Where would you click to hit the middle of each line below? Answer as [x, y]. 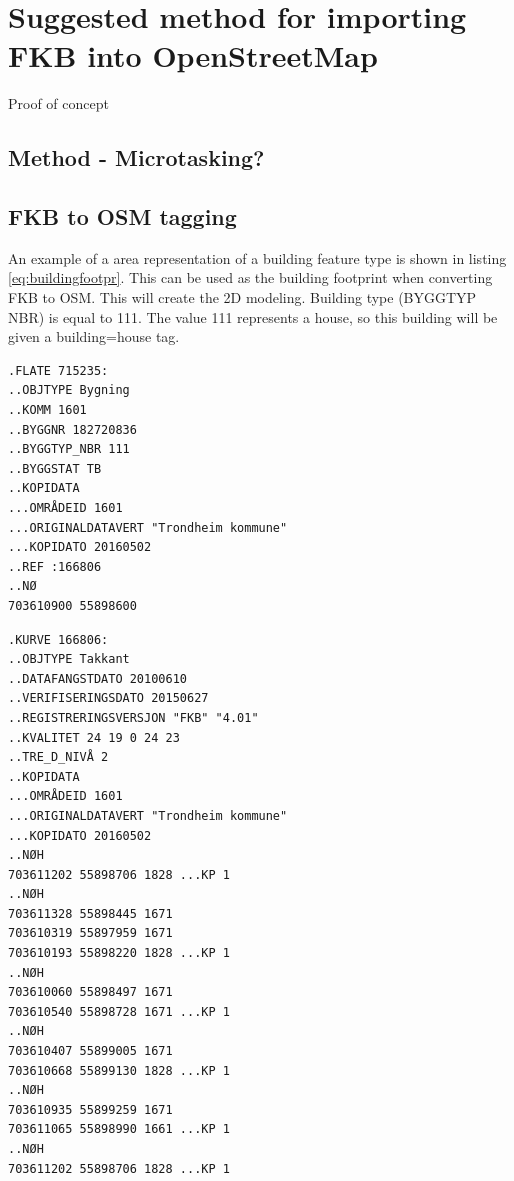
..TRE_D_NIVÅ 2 [58, 757]
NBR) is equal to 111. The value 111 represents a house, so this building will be [253, 316]
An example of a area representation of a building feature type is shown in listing [257, 257]
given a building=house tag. [94, 336]
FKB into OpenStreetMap [193, 55]
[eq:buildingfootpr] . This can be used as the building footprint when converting [250, 277]
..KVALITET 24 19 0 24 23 [94, 737]
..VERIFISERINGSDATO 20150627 [108, 698]
